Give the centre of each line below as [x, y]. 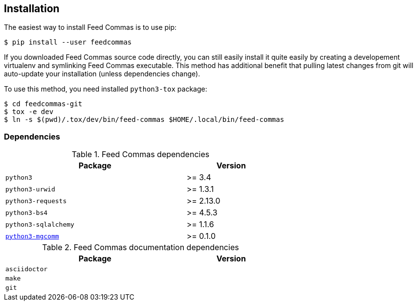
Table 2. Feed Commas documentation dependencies [141, 247]
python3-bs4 [27, 212]
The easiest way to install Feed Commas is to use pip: [90, 27]
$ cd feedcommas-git [43, 104]
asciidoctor [27, 269]
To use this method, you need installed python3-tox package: [106, 89]
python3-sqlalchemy [40, 224]
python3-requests [36, 201]
